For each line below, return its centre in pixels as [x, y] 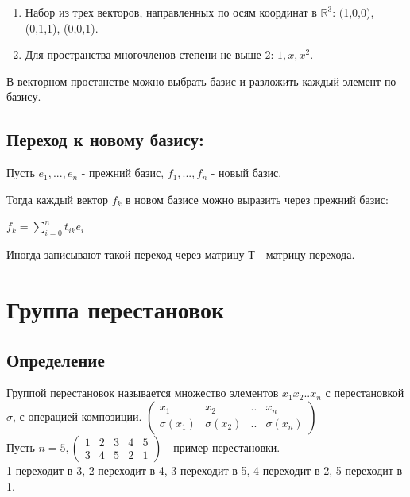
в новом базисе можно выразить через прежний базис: [257, 199]
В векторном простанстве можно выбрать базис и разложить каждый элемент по [201, 81]
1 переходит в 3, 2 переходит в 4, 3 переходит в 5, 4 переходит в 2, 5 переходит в [205, 470]
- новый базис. [246, 173]
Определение [56, 359]
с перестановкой [365, 393]
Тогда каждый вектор [57, 199]
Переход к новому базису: [105, 139]
